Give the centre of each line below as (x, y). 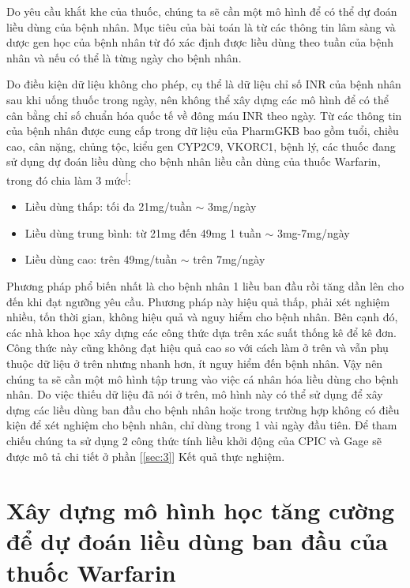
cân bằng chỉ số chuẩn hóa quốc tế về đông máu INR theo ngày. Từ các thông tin (204, 115)
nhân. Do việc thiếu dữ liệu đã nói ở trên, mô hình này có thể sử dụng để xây (195, 394)
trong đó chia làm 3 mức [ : (69, 178)
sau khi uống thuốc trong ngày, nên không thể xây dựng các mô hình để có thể (197, 99)
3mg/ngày (232, 206)
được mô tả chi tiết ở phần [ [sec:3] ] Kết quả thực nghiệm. (146, 456)
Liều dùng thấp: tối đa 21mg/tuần (108, 206)
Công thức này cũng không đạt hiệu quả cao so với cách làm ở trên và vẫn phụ (197, 348)
